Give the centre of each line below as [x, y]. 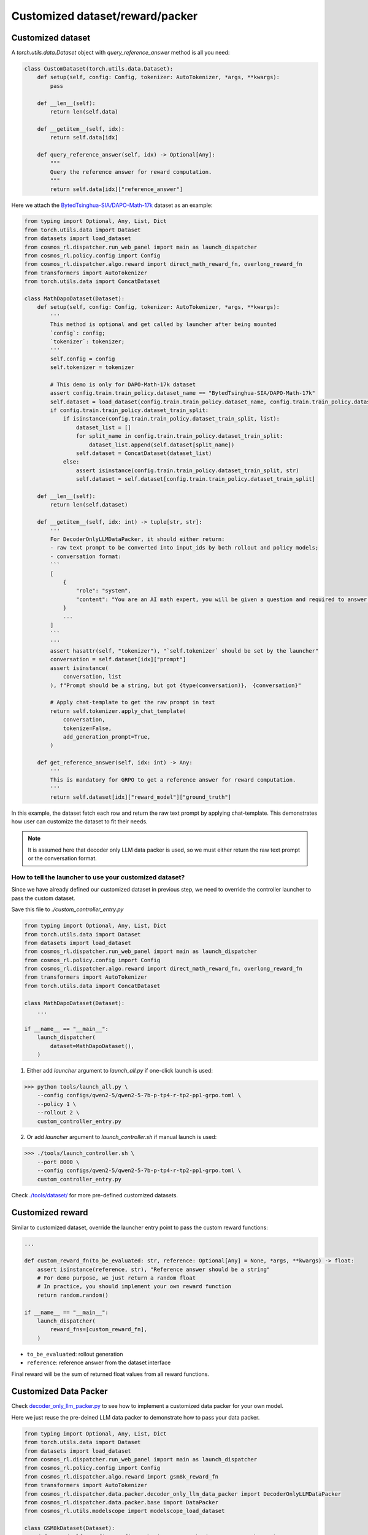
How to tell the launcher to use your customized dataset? [98, 877]
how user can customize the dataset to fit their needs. [79, 822]
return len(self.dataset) [89, 505]
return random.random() [73, 1295]
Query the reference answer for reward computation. [131, 172]
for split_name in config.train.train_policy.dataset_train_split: [179, 436]
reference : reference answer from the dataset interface [99, 1362]
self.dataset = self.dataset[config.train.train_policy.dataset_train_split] [196, 479]
